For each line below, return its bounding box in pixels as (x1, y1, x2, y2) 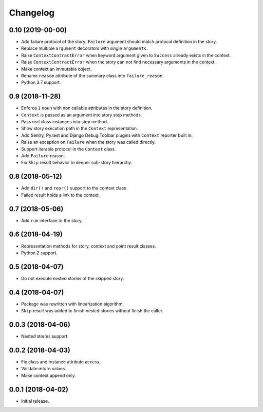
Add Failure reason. (21, 153, 65, 159)
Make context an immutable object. (21, 66, 92, 72)
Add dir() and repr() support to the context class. (21, 185, 128, 191)
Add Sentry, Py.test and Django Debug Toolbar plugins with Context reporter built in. (21, 132, 193, 138)
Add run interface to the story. (21, 217, 83, 224)
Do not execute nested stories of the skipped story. (21, 275, 124, 281)
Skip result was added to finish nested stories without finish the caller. (21, 308, 164, 314)
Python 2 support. (21, 250, 58, 256)
